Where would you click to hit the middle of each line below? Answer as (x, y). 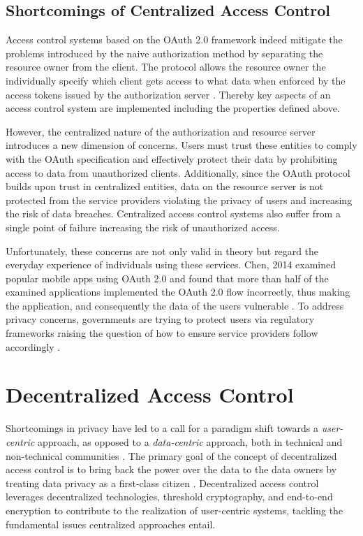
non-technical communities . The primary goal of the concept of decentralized (171, 455)
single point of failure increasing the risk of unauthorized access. (143, 227)
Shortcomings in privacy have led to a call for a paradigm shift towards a (162, 428)
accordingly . (33, 346)
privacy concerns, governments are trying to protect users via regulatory (160, 319)
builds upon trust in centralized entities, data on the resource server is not (165, 186)
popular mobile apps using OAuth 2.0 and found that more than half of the (167, 278)
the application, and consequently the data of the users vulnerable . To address (175, 305)
